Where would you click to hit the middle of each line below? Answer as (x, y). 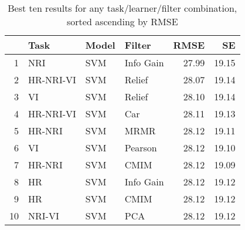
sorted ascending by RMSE (122, 21)
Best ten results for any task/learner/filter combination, (122, 8)
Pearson (141, 148)
